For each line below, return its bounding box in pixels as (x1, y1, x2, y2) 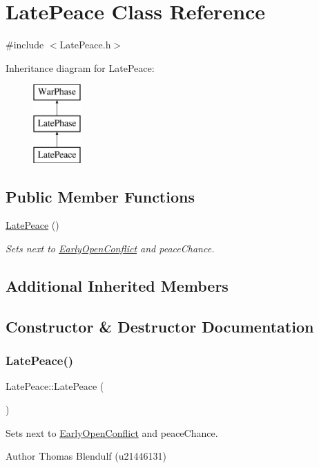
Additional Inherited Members (6, 275, 229, 297)
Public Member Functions (6, 185, 195, 207)
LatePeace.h (59, 37, 111, 52)
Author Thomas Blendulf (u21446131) (6, 449, 166, 463)
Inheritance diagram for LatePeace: (6, 60, 155, 75)
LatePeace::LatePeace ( (6, 379, 104, 393)
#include (6, 37, 44, 52)
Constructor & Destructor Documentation (6, 315, 314, 337)
